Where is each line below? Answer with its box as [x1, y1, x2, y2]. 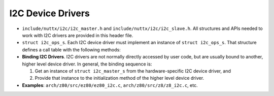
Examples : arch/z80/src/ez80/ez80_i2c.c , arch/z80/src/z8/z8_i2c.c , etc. [22, 82, 198, 88]
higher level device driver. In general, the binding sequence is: [22, 61, 152, 67]
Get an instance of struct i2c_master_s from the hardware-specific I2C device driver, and [35, 68, 231, 74]
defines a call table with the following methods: [22, 46, 121, 53]
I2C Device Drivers [9, 8, 90, 19]
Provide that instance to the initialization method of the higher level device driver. [35, 75, 204, 81]
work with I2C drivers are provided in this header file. [22, 32, 133, 38]
